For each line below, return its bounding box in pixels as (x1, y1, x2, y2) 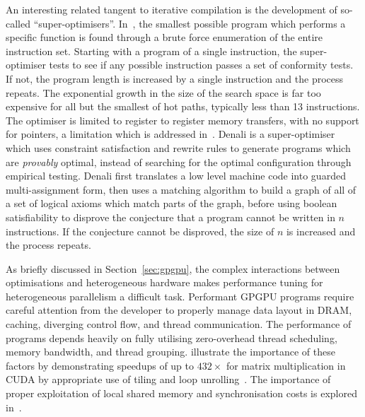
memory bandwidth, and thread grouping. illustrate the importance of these (6, 344, 335, 359)
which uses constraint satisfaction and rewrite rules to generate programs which (6, 140, 351, 155)
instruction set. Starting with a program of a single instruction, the (6, 43, 297, 58)
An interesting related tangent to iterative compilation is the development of (6, 2, 337, 16)
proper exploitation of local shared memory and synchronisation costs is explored (6, 386, 357, 401)
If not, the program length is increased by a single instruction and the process (6, 71, 344, 86)
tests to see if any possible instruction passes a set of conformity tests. (49, 57, 354, 72)
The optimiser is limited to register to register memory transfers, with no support (6, 112, 359, 127)
